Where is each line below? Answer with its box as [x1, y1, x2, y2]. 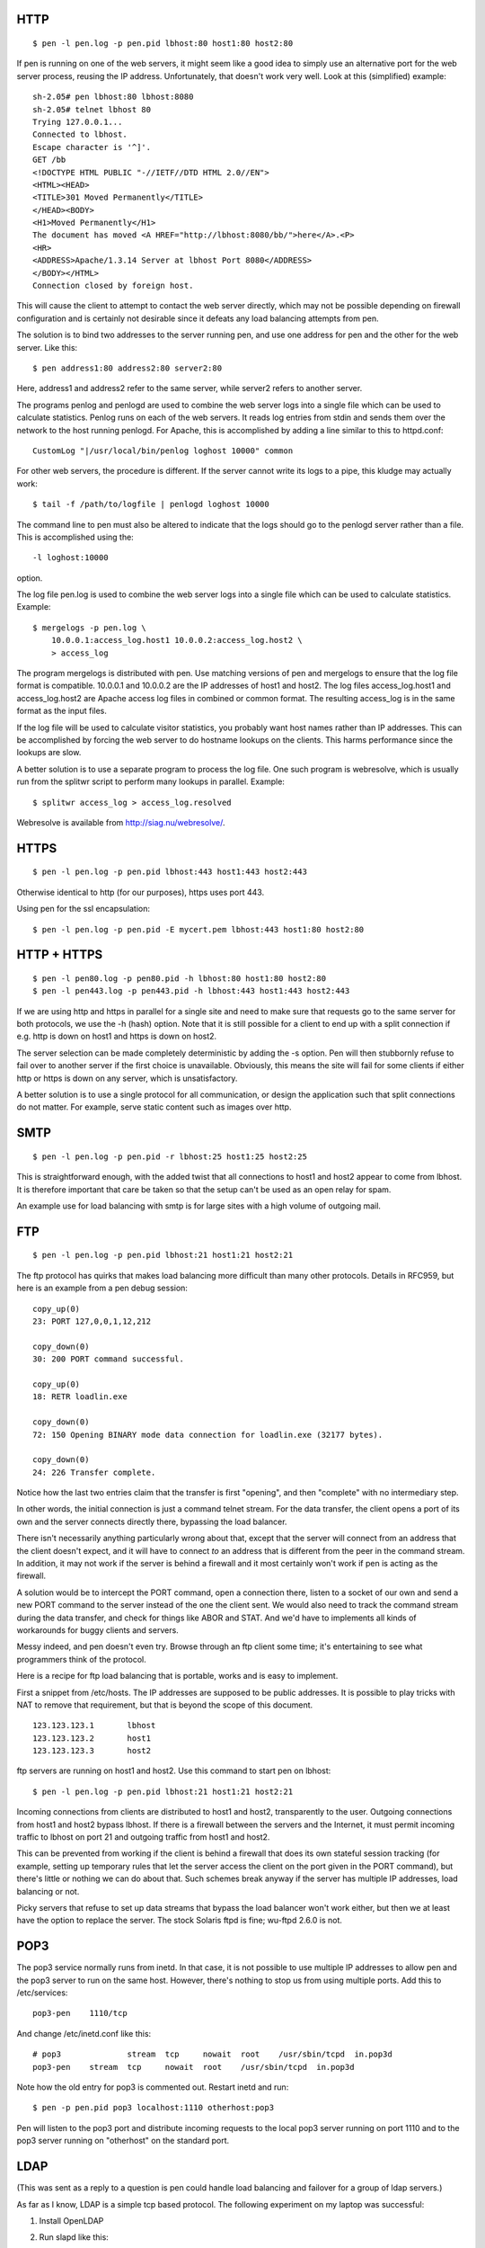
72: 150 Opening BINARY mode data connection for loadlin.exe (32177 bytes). [32, 1430, 384, 1440]
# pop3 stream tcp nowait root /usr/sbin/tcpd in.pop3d [32, 2049, 392, 2059]
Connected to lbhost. [32, 129, 128, 139]
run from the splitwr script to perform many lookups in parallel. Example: [16, 776, 285, 787]
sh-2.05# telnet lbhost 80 [32, 104, 152, 114]
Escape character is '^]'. [32, 142, 152, 152]
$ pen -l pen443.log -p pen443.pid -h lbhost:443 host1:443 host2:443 [32, 986, 350, 996]
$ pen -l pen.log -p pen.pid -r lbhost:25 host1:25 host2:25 [32, 1151, 307, 1162]
